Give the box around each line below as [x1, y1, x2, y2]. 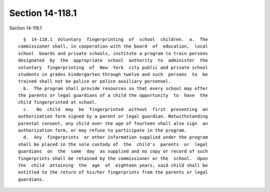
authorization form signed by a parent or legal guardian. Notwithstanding [18, 113, 208, 119]
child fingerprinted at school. [18, 99, 97, 105]
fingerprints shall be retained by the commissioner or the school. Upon [18, 155, 208, 161]
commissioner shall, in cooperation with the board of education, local [18, 43, 208, 49]
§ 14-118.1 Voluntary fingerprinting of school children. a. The [23, 36, 208, 42]
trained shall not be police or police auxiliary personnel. [18, 78, 171, 84]
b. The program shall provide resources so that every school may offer [23, 85, 208, 91]
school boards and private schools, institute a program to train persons [18, 50, 208, 56]
